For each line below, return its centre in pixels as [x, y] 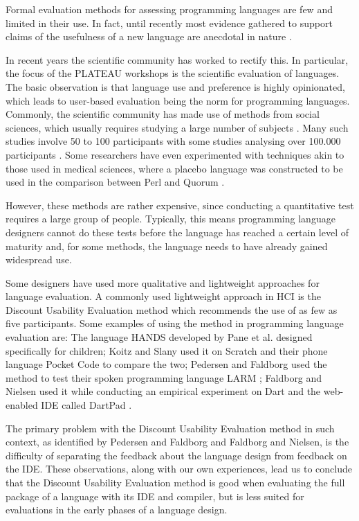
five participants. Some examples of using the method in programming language [175, 323]
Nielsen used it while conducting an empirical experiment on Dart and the [163, 391]
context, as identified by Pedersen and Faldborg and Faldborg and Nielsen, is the [177, 442]
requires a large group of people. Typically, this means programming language [171, 219]
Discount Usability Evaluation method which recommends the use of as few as [172, 309]
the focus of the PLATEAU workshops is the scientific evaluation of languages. [173, 73]
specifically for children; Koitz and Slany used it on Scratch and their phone [167, 350]
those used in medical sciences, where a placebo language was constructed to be [174, 168]
